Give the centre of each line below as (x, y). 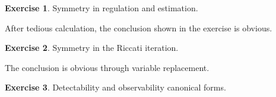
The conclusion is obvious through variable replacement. (107, 67)
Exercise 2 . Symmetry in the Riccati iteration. (92, 48)
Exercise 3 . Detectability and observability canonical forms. (115, 87)
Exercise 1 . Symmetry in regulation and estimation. (101, 8)
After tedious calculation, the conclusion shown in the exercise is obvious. (139, 28)
